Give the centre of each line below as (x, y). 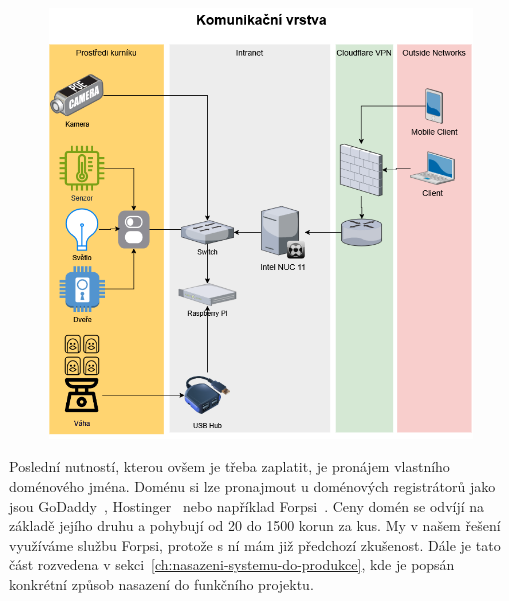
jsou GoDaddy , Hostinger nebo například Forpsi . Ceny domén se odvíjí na (247, 505)
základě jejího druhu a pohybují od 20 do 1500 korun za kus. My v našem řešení (255, 525)
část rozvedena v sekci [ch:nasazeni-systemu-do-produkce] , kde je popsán (232, 564)
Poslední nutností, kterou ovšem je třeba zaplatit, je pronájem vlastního (229, 466)
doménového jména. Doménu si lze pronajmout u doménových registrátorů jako (252, 486)
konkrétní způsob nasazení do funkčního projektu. (161, 584)
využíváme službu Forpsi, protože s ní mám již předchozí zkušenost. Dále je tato (255, 544)
